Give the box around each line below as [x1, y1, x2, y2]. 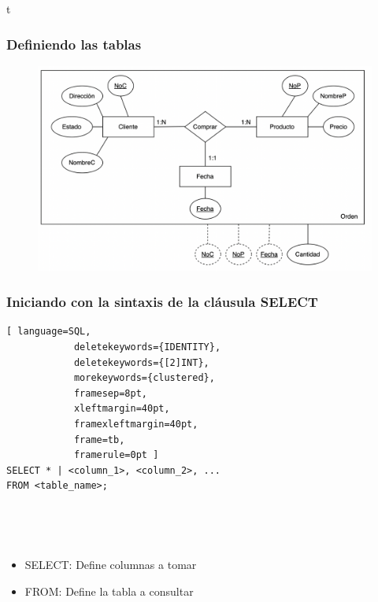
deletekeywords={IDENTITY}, [73, 342, 221, 353]
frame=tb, [73, 434, 125, 445]
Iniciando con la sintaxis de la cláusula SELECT [6, 292, 318, 312]
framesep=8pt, [73, 387, 147, 399]
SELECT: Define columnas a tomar [24, 556, 197, 573]
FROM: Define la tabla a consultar [24, 582, 194, 599]
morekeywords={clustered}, [73, 372, 215, 384]
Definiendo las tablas [6, 34, 142, 54]
